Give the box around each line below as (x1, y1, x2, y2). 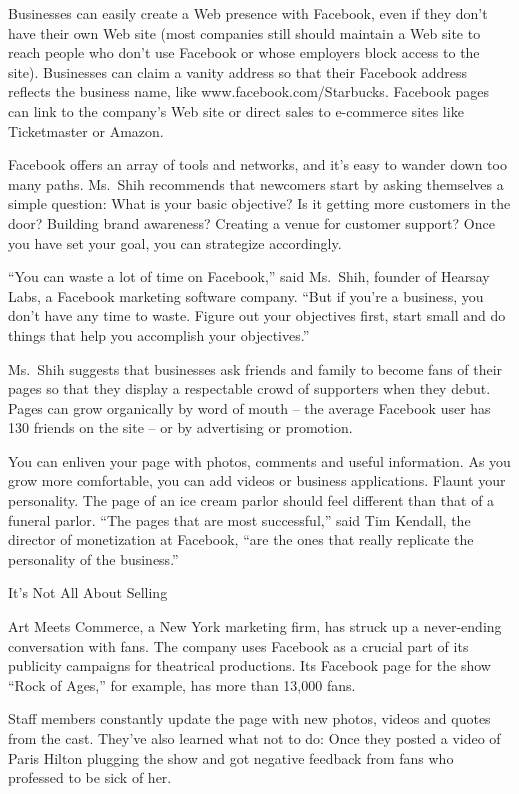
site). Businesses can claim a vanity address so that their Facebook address (8, 61, 467, 82)
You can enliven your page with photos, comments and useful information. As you (8, 450, 511, 471)
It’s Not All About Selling (8, 582, 168, 603)
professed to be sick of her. (8, 767, 172, 788)
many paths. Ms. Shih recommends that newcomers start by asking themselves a (8, 173, 504, 194)
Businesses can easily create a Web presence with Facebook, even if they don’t (8, 3, 488, 23)
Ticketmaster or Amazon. (8, 120, 164, 141)
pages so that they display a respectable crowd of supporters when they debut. (8, 378, 491, 399)
